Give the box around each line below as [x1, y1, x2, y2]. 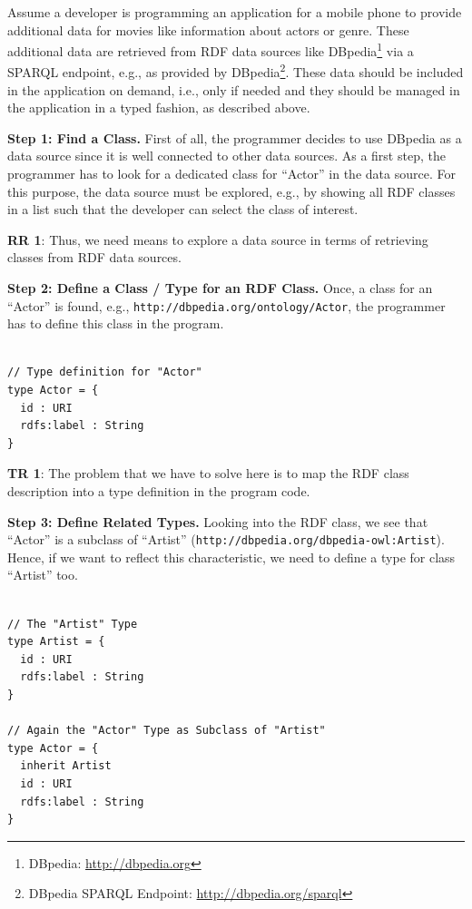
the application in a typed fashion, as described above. [7, 98, 310, 117]
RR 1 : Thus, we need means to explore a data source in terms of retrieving [7, 230, 428, 249]
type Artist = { [7, 635, 105, 649]
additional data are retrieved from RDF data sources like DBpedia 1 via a [7, 39, 414, 60]
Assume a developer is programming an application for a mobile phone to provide [7, 3, 462, 21]
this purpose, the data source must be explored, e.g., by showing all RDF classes [7, 181, 456, 200]
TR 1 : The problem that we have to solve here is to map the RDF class [7, 464, 409, 483]
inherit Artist [20, 759, 112, 773]
